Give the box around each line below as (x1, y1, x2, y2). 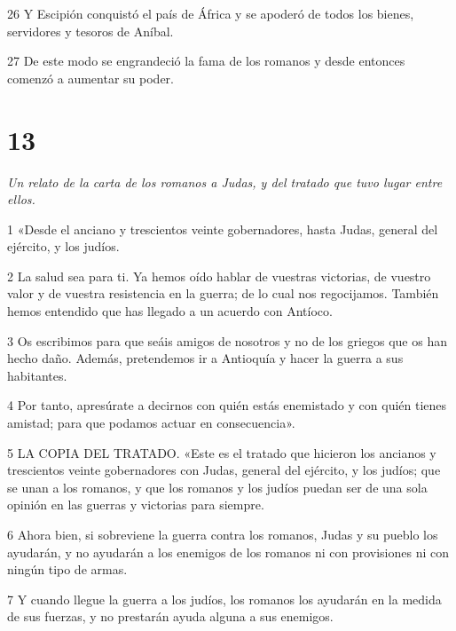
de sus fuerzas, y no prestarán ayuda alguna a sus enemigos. (7, 607, 334, 626)
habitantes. (7, 366, 67, 384)
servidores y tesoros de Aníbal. (7, 21, 174, 40)
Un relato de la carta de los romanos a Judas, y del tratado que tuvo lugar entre (7, 172, 443, 191)
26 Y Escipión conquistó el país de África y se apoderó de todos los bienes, (7, 4, 414, 22)
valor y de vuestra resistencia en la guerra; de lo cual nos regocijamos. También (7, 284, 439, 303)
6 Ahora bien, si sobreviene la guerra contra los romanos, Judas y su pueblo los (7, 525, 438, 543)
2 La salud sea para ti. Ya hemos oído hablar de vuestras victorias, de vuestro (7, 266, 431, 285)
